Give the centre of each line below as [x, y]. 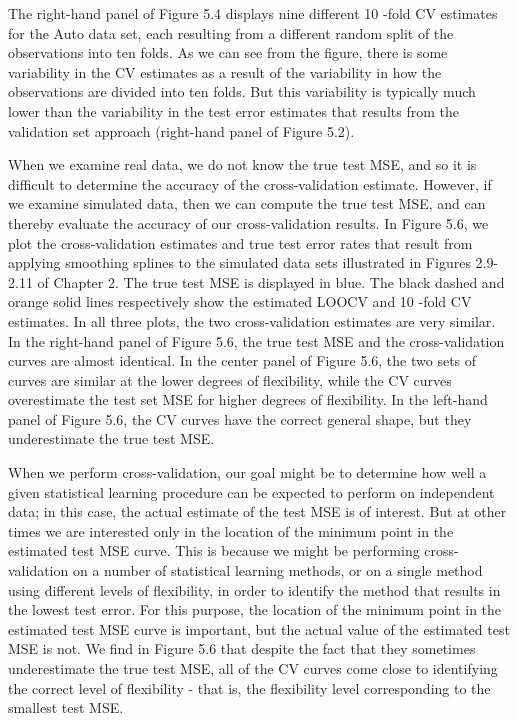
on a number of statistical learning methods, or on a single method [277, 570]
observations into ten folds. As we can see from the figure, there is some [228, 52]
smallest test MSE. [66, 707]
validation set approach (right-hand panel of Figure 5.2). [181, 130]
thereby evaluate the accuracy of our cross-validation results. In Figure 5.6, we [248, 222]
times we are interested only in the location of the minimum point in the [231, 530]
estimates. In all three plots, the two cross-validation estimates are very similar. [252, 320]
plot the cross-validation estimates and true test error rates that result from [240, 242]
